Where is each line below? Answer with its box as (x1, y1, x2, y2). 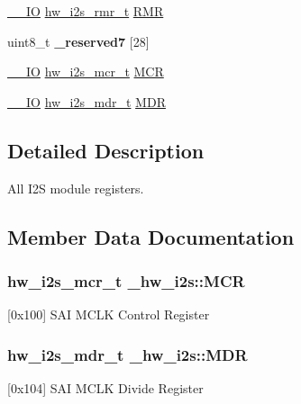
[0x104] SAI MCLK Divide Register (7, 378, 204, 397)
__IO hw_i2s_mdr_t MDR (7, 92, 166, 111)
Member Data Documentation (7, 222, 295, 250)
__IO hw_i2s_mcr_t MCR (7, 62, 164, 81)
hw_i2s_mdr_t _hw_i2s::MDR (7, 343, 248, 365)
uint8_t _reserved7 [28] (7, 31, 150, 50)
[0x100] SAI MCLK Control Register (7, 305, 210, 324)
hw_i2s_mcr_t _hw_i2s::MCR (7, 269, 245, 292)
